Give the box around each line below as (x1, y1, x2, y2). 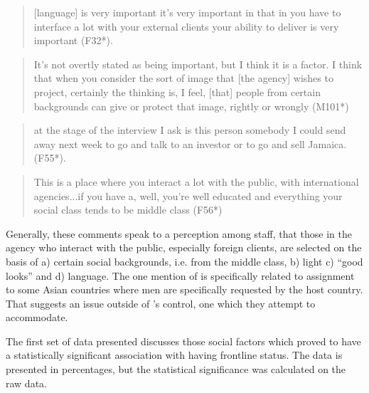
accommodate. (6, 310, 68, 325)
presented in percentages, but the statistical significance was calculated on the (6, 362, 346, 377)
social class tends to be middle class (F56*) (33, 202, 223, 217)
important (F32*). (33, 33, 113, 48)
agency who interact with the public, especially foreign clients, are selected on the (6, 240, 362, 255)
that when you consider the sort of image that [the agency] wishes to (33, 70, 333, 85)
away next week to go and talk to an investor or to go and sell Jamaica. (33, 136, 347, 151)
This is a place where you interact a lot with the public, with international (33, 174, 359, 189)
